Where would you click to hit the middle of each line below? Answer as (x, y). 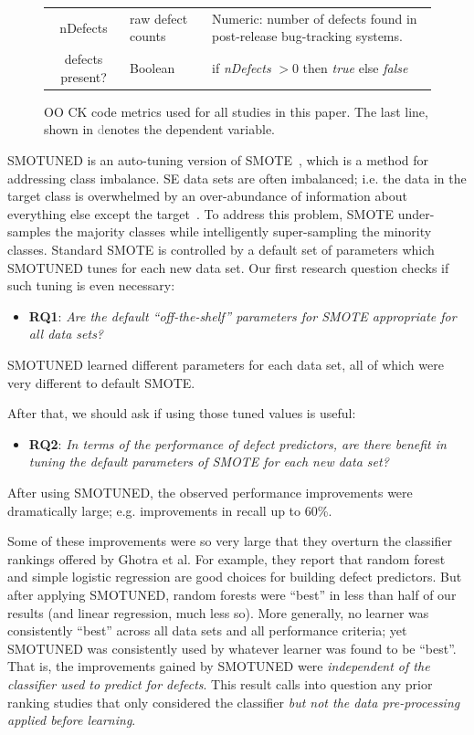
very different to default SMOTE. (101, 382)
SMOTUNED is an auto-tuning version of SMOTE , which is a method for (218, 160)
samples (29, 231)
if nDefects (242, 67)
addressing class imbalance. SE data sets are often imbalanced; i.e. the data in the (237, 178)
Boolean (153, 67)
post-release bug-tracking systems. (307, 36)
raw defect (159, 18)
